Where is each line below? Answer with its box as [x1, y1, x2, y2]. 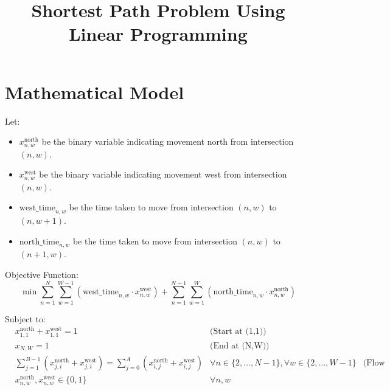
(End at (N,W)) [210, 341, 270, 350]
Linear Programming [69, 21, 248, 46]
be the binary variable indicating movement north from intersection [41, 135, 294, 148]
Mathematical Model [5, 79, 184, 104]
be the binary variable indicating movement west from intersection [39, 168, 287, 181]
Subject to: [5, 312, 46, 325]
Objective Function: [5, 268, 78, 280]
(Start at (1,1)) [210, 327, 266, 336]
